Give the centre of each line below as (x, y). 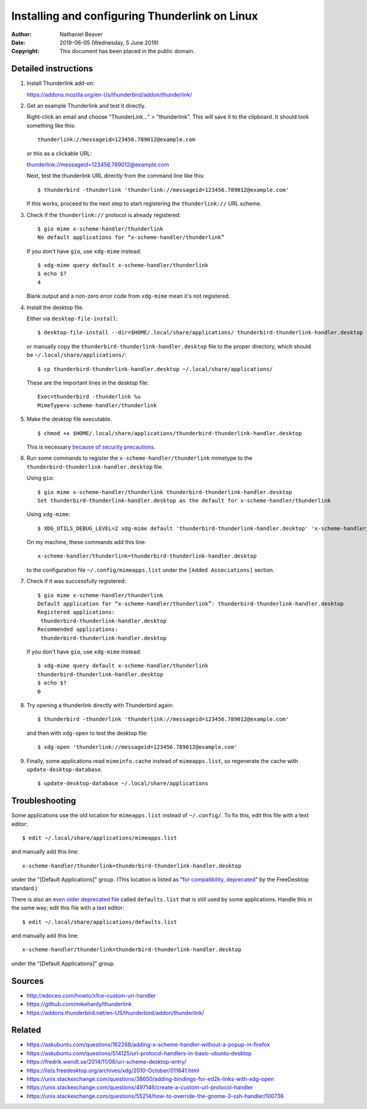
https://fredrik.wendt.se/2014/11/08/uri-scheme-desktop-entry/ (106, 1062)
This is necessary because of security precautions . (91, 447)
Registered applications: (76, 612)
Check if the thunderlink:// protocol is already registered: (104, 215)
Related (26, 1030)
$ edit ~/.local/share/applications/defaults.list (100, 922)
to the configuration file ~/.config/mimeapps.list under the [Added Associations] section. (150, 570)
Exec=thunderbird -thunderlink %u (89, 397)
